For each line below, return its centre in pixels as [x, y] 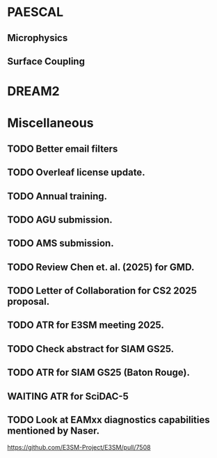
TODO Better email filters [63, 149]
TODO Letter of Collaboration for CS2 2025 [102, 291]
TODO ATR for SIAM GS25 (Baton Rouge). [98, 373]
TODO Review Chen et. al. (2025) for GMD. [101, 267]
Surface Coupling [46, 61]
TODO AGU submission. [60, 220]
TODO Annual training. [57, 196]
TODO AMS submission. [61, 243]
